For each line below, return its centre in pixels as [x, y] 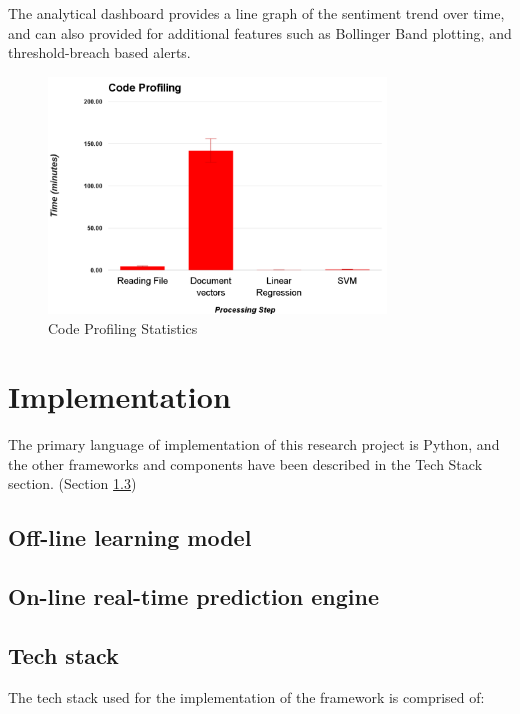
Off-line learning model [130, 537]
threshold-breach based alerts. [99, 52]
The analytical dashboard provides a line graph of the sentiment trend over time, [256, 13]
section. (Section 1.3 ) [72, 483]
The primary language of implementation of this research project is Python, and [254, 444]
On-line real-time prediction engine [194, 596]
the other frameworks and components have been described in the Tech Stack [245, 463]
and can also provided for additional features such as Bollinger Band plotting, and [260, 32]
